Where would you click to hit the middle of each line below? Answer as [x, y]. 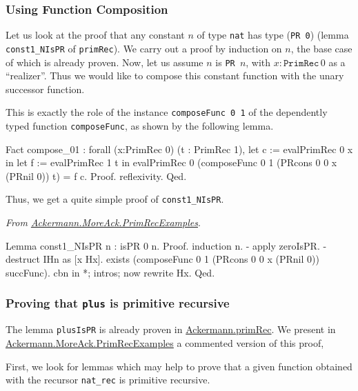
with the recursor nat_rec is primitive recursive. [108, 380]
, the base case [321, 48]
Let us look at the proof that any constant [95, 35]
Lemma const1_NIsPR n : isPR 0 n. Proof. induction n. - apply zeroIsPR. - [166, 245]
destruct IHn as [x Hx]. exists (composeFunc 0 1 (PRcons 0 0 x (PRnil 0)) [162, 259]
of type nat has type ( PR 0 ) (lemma [273, 35]
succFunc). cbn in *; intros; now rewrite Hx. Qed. [110, 272]
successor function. [45, 89]
